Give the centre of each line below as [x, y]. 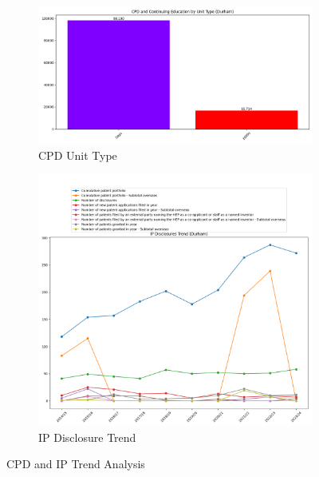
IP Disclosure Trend [87, 437]
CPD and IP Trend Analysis [76, 464]
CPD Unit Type [78, 155]
